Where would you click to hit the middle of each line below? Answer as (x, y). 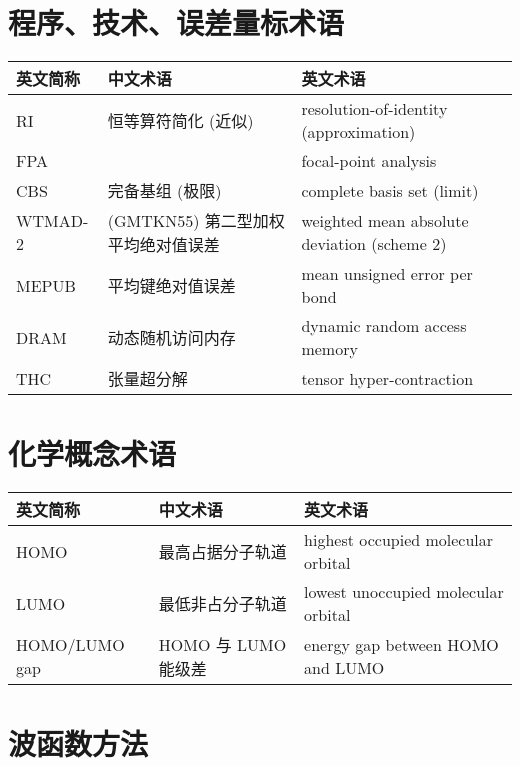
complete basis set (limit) (390, 190)
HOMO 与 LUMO (222, 645)
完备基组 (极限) (164, 191)
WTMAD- (52, 221)
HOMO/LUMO (70, 645)
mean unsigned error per (387, 274)
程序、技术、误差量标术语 (176, 22)
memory (329, 349)
